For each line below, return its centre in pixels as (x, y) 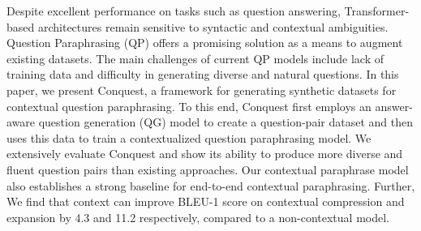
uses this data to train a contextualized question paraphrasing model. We (189, 137)
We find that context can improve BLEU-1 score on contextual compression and (206, 201)
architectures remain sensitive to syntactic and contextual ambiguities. (213, 26)
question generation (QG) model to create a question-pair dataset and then (226, 122)
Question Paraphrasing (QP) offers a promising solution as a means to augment (205, 43)
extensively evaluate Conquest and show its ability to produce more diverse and (205, 154)
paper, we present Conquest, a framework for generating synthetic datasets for (202, 90)
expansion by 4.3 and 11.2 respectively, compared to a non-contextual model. (198, 217)
